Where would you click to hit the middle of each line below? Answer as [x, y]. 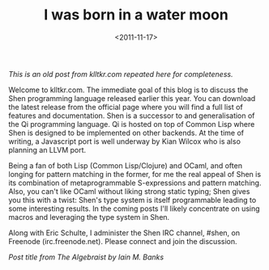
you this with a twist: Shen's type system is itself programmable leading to [132, 200]
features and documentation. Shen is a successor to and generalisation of [132, 116]
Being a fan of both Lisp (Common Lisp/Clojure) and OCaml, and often [126, 165]
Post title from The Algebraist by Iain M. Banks [86, 257]
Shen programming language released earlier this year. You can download [132, 98]
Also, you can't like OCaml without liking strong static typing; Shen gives [129, 191]
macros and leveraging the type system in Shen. [89, 217]
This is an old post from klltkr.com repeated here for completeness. [121, 74]
